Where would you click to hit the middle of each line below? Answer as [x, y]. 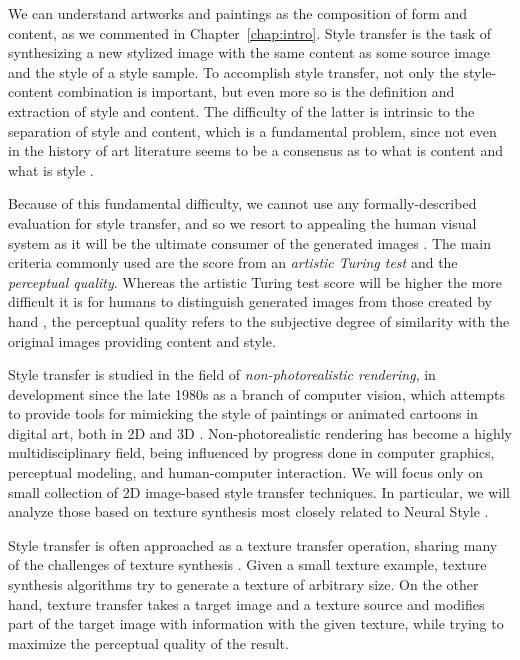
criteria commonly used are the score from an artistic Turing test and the [233, 262]
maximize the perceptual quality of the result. [148, 642]
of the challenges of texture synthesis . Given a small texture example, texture [247, 564]
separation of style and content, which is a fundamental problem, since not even [252, 130]
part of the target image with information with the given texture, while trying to [256, 623]
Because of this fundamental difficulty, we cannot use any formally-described [242, 203]
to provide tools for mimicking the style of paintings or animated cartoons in [243, 413]
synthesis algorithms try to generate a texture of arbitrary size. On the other [243, 584]
